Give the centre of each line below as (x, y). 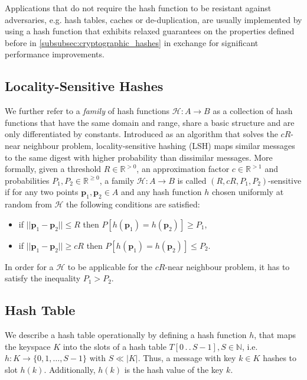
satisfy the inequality (43, 278)
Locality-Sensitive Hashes (84, 86)
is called (192, 180)
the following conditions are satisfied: (133, 204)
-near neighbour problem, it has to (227, 266)
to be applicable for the (110, 266)
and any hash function (161, 192)
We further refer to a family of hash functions (87, 111)
